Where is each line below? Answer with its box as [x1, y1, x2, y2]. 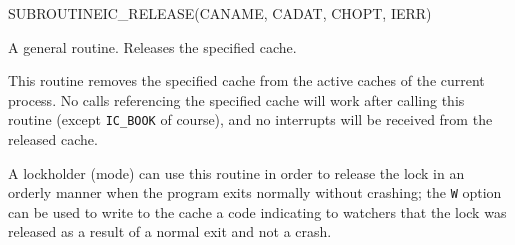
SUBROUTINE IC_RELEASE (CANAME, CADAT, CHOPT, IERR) [8, 3, 432, 23]
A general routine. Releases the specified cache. [8, 36, 297, 57]
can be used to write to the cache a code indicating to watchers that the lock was [8, 201, 507, 222]
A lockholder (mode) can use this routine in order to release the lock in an [8, 162, 465, 183]
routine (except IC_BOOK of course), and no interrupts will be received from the [8, 109, 493, 130]
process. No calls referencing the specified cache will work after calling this [8, 89, 465, 110]
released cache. [8, 129, 98, 150]
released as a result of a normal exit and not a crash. [8, 221, 332, 242]
